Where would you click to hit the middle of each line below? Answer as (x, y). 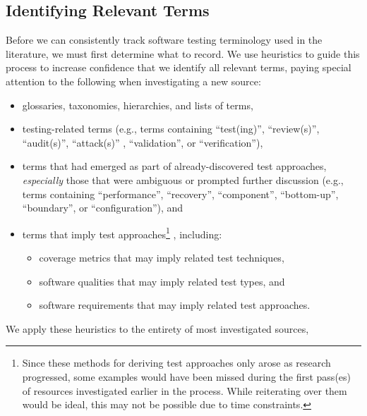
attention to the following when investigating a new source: (133, 81)
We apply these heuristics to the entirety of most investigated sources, (157, 328)
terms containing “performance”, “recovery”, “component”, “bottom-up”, (180, 194)
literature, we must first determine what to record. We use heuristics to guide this (183, 53)
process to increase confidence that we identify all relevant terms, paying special (179, 67)
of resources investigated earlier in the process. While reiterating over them (185, 390)
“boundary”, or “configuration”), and (103, 208)
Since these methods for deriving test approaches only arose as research (176, 363)
